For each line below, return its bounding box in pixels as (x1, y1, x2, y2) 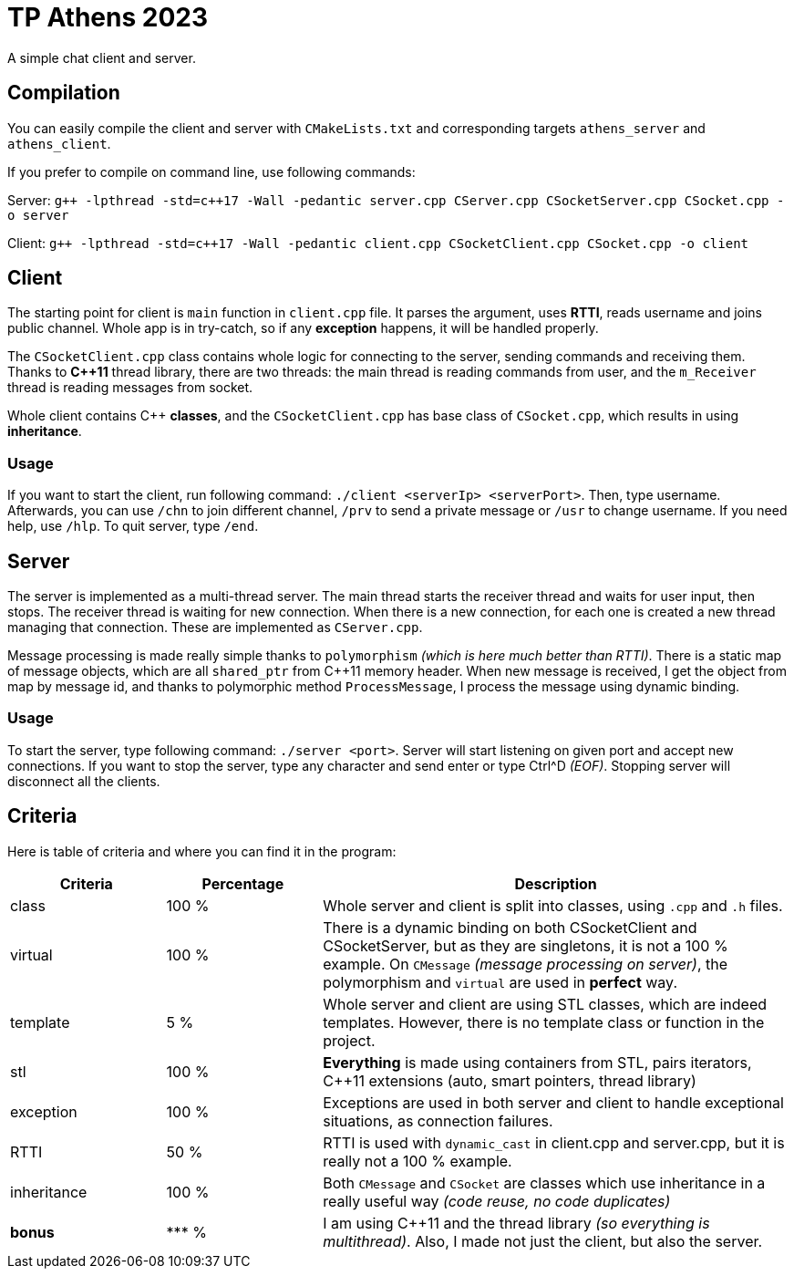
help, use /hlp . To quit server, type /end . (7, 518, 259, 534)
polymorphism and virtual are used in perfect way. (323, 972, 677, 991)
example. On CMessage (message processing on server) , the (323, 954, 728, 973)
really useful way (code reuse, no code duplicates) (323, 1191, 671, 1210)
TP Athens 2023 (7, 2, 209, 33)
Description (514, 874, 597, 893)
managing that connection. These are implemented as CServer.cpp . (7, 619, 423, 636)
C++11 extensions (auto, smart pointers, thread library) (323, 1071, 696, 1090)
